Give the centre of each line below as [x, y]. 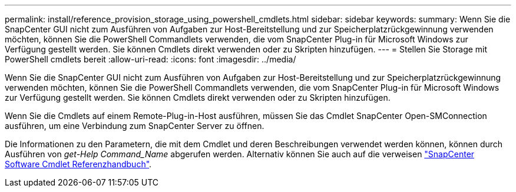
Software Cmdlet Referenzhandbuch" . [78, 164]
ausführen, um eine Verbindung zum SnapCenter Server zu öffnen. [135, 126]
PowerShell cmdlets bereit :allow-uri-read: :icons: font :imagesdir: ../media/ [150, 59]
